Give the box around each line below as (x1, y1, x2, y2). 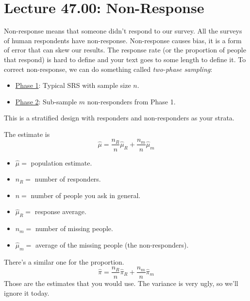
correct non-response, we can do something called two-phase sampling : (4, 64, 213, 74)
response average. (34, 206, 86, 217)
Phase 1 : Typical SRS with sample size (15, 80, 131, 90)
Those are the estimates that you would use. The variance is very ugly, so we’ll (4, 278, 238, 288)
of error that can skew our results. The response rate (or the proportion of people (4, 45, 246, 55)
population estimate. (31, 157, 92, 167)
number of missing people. (35, 223, 113, 234)
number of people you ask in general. (31, 190, 141, 200)
